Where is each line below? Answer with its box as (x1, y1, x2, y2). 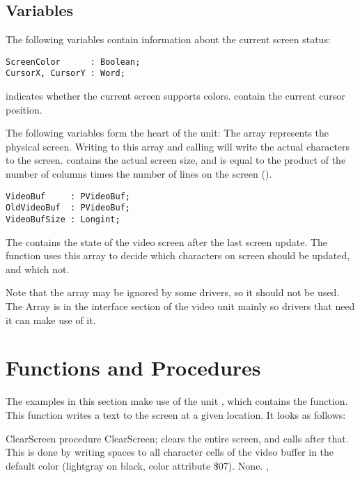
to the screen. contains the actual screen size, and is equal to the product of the (6, 153, 346, 167)
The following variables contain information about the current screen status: (6, 32, 331, 47)
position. (6, 102, 42, 116)
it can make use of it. (6, 312, 96, 327)
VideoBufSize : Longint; (6, 214, 120, 224)
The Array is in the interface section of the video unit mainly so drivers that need (6, 299, 355, 314)
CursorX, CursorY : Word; (6, 68, 125, 79)
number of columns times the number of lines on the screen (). (6, 167, 272, 181)
